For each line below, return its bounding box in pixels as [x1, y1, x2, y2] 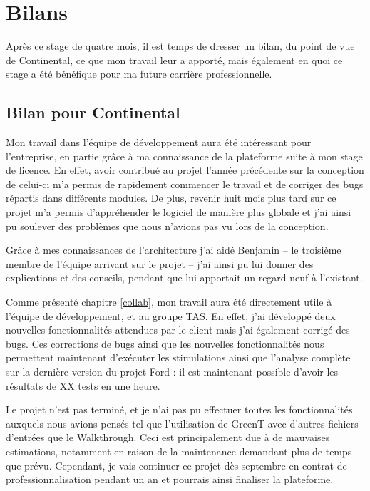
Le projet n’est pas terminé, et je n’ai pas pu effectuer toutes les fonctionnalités [6, 402, 353, 417]
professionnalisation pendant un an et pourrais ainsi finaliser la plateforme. [6, 472, 334, 487]
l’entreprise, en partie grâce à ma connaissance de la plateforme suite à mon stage [6, 148, 363, 163]
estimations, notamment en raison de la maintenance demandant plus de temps [6, 443, 352, 458]
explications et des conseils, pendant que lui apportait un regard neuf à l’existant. [6, 270, 363, 285]
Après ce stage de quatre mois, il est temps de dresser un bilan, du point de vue [6, 38, 355, 53]
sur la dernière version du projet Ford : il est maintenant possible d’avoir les [6, 364, 339, 379]
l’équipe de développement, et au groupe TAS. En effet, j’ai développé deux [6, 308, 336, 323]
